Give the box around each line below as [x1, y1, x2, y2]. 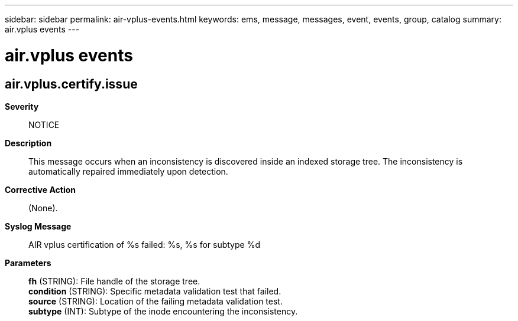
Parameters [5, 257, 51, 268]
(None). [28, 202, 58, 213]
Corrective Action [5, 184, 76, 195]
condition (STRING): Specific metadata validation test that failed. [28, 286, 281, 296]
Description [5, 137, 52, 148]
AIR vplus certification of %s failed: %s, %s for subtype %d [28, 239, 260, 250]
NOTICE [28, 119, 60, 130]
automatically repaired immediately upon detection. [28, 166, 228, 176]
